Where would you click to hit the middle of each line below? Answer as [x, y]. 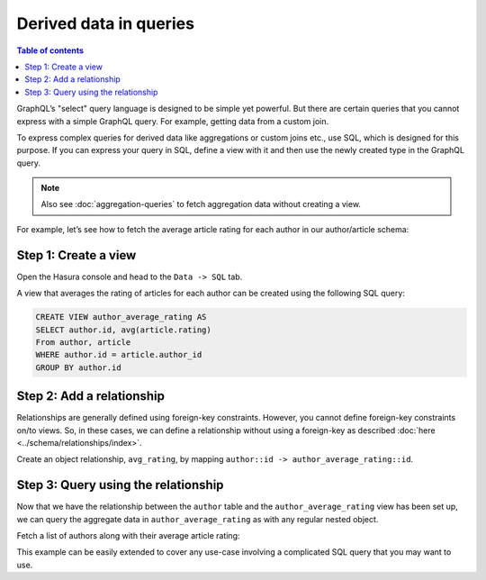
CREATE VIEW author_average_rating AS [121, 317]
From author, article [83, 342]
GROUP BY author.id [78, 367]
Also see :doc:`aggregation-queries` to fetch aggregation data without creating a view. [201, 204]
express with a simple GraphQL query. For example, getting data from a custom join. [173, 121]
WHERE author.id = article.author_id [119, 355]
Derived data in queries [106, 23]
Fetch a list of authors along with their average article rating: [128, 536]
